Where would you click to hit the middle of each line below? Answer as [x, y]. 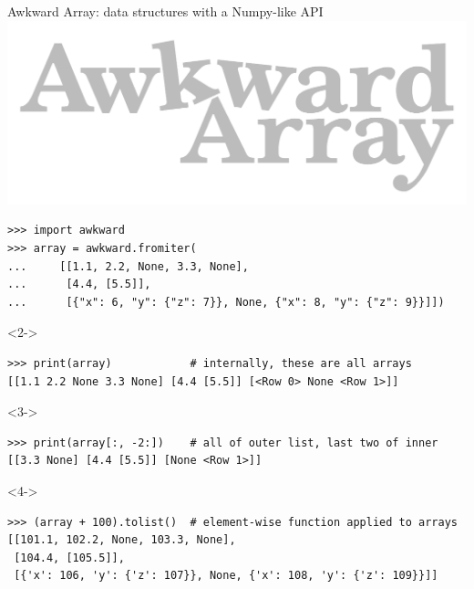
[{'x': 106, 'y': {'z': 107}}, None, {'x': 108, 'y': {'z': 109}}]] [226, 576]
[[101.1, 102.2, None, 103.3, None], [122, 540]
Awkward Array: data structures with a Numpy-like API [165, 11]
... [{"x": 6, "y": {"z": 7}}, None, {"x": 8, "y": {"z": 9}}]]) [226, 302]
